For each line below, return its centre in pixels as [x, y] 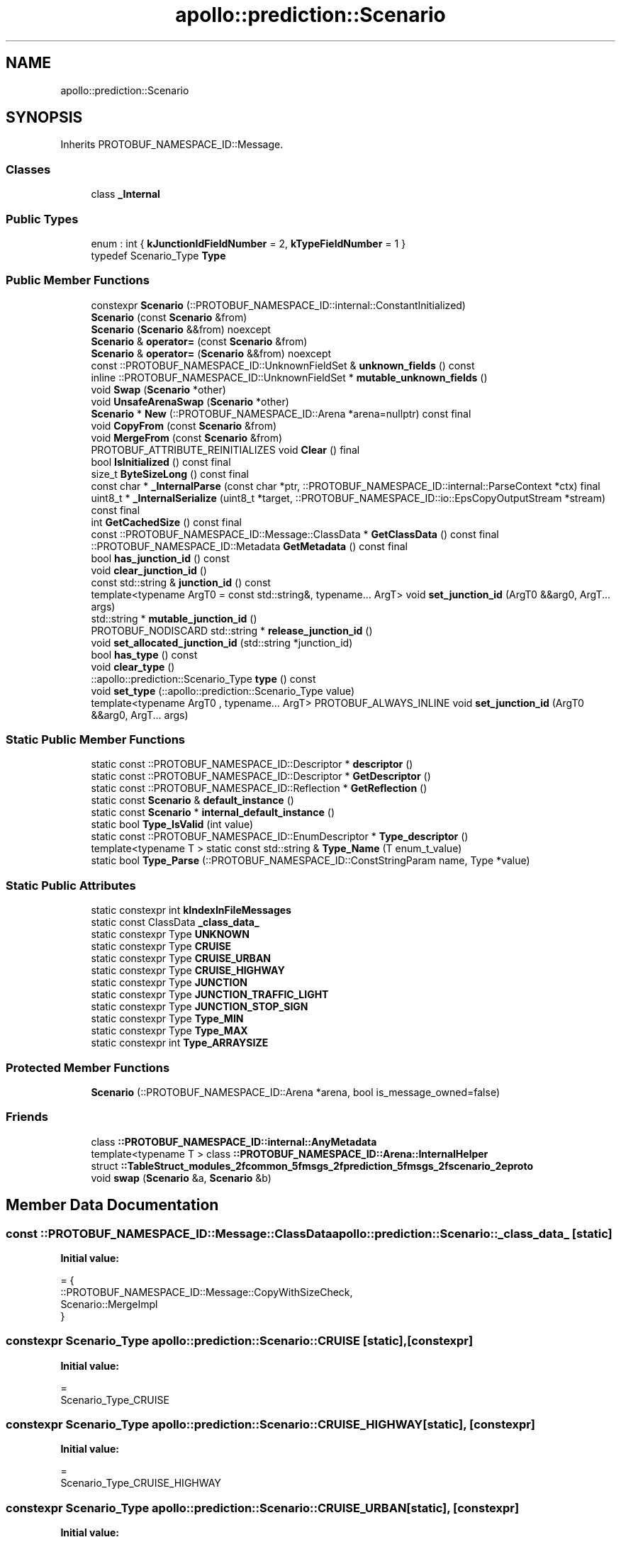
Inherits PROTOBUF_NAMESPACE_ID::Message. [172, 145]
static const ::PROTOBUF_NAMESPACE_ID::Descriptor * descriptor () [252, 764]
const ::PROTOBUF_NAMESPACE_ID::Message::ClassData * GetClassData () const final [295, 534]
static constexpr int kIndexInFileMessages [191, 910]
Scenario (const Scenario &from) [169, 317]
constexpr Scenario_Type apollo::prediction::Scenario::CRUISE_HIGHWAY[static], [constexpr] [271, 1425]
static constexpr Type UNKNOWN [170, 934]
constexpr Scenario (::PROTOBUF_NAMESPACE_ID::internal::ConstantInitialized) [278, 305]
